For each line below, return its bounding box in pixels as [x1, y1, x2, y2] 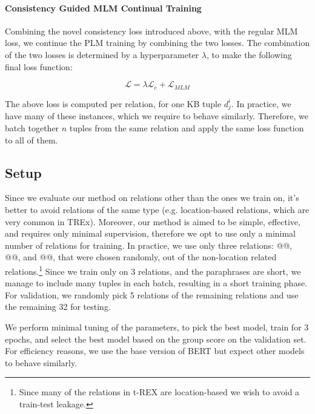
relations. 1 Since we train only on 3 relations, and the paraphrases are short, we [5, 263, 301, 277]
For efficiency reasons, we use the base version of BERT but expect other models [5, 344, 305, 357]
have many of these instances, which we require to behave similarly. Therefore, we [5, 110, 308, 122]
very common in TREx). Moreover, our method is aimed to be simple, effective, [5, 215, 300, 228]
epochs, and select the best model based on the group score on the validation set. [5, 332, 307, 345]
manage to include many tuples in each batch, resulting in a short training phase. [5, 277, 307, 289]
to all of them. [5, 133, 58, 146]
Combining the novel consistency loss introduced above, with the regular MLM [5, 24, 298, 37]
